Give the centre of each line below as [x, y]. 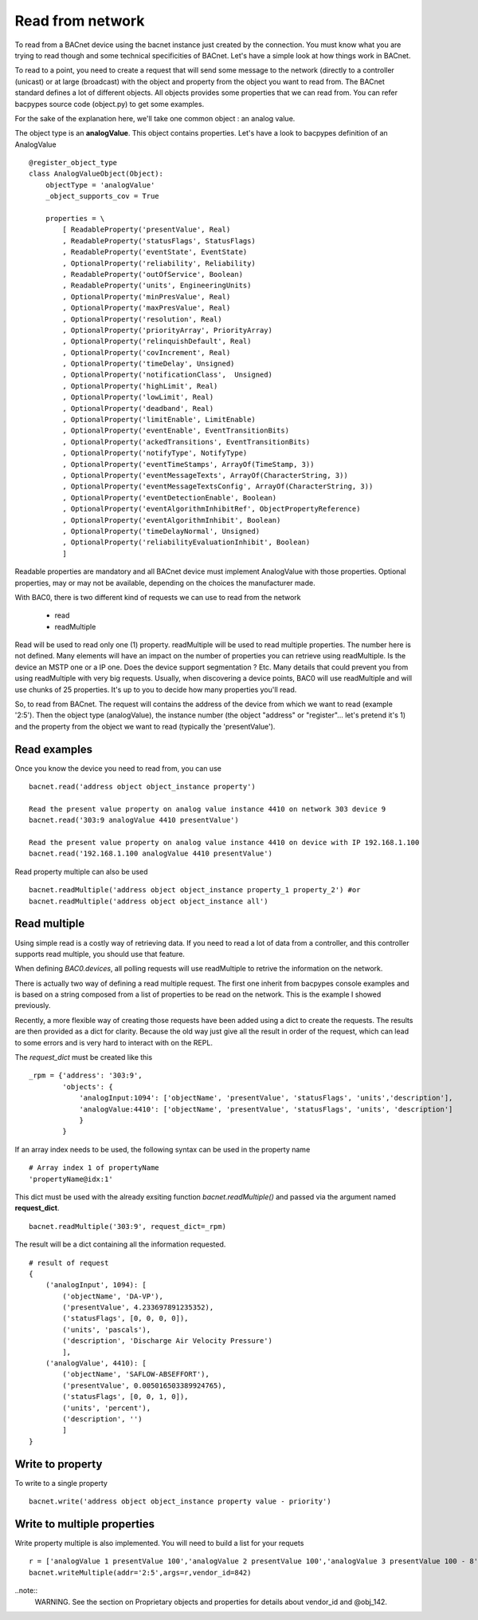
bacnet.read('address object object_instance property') [143, 787]
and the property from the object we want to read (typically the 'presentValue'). [145, 726]
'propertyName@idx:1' [71, 1179]
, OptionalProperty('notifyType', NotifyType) [155, 453]
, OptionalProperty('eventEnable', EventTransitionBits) [176, 431]
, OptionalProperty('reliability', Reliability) [159, 263]
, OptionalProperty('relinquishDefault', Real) [157, 342]
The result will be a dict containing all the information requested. [120, 1244]
